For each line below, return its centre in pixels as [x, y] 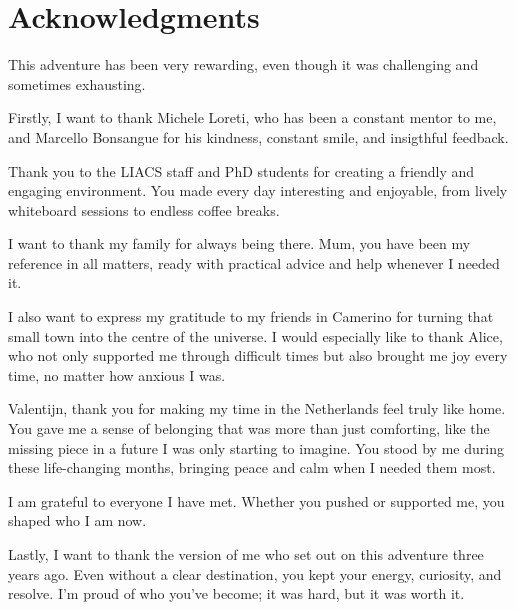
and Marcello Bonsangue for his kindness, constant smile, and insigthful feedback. [258, 136]
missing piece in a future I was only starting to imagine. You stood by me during [256, 447]
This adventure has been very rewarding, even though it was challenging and [243, 64]
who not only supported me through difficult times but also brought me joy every [258, 355]
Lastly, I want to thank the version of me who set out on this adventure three [246, 554]
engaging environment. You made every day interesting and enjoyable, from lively [258, 190]
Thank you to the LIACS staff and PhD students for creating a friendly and [241, 170]
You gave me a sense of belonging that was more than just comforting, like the [249, 428]
